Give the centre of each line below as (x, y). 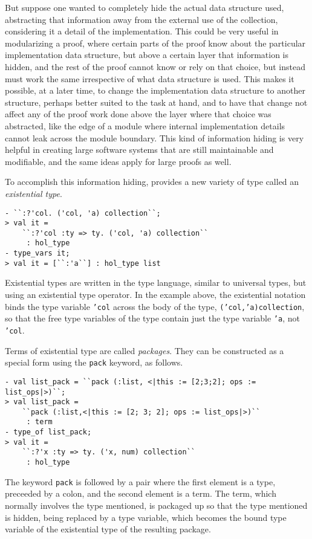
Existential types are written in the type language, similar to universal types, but (156, 282)
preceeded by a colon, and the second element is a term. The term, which (141, 493)
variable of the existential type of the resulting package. (108, 529)
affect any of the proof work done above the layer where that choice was (138, 114)
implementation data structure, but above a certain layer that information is (147, 55)
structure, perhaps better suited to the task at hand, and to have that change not (156, 102)
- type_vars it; (37, 253)
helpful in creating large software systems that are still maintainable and (139, 150)
